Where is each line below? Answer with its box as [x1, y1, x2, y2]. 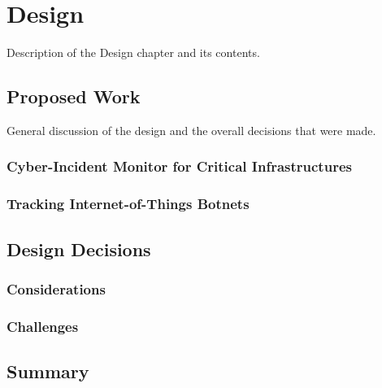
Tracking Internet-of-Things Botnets [7, 194, 250, 214]
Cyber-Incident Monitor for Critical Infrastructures [7, 156, 352, 177]
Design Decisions [7, 236, 151, 261]
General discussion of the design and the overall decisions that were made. [7, 121, 376, 138]
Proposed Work [7, 84, 141, 109]
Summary [7, 359, 89, 384]
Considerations [7, 278, 106, 299]
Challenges [7, 316, 79, 336]
